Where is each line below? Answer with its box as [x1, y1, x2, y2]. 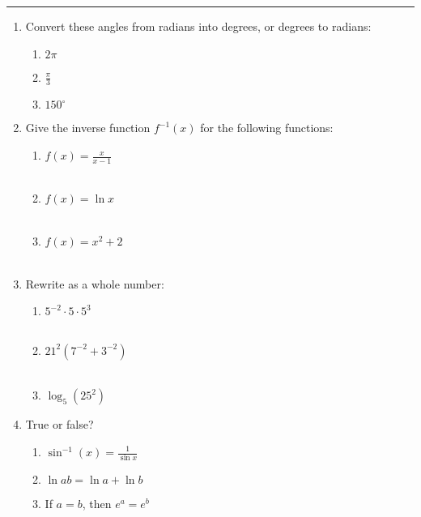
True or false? [25, 416, 94, 433]
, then [82, 495, 112, 512]
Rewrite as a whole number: [25, 275, 164, 292]
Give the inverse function [25, 119, 151, 136]
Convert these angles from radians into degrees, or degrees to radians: [25, 18, 372, 34]
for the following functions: [200, 119, 334, 136]
